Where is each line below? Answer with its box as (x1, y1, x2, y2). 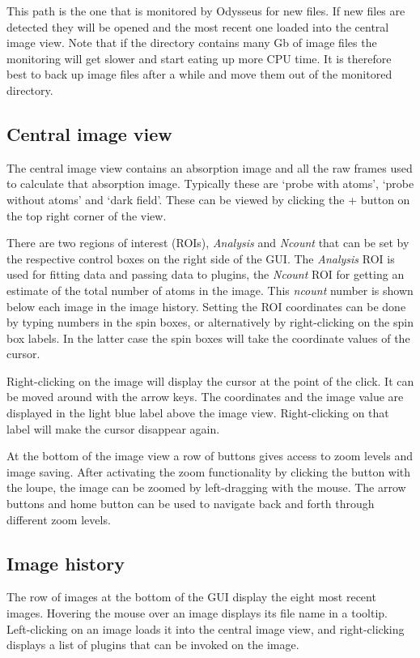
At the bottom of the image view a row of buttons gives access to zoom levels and (6, 447, 413, 464)
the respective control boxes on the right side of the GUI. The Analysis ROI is (6, 250, 395, 267)
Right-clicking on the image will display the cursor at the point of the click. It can (6, 372, 414, 389)
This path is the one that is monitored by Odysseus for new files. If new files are (6, 2, 405, 19)
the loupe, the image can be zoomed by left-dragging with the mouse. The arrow (6, 479, 406, 496)
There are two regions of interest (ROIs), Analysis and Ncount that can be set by (6, 234, 409, 251)
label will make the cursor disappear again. (6, 420, 220, 437)
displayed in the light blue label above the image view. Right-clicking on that (6, 404, 389, 421)
